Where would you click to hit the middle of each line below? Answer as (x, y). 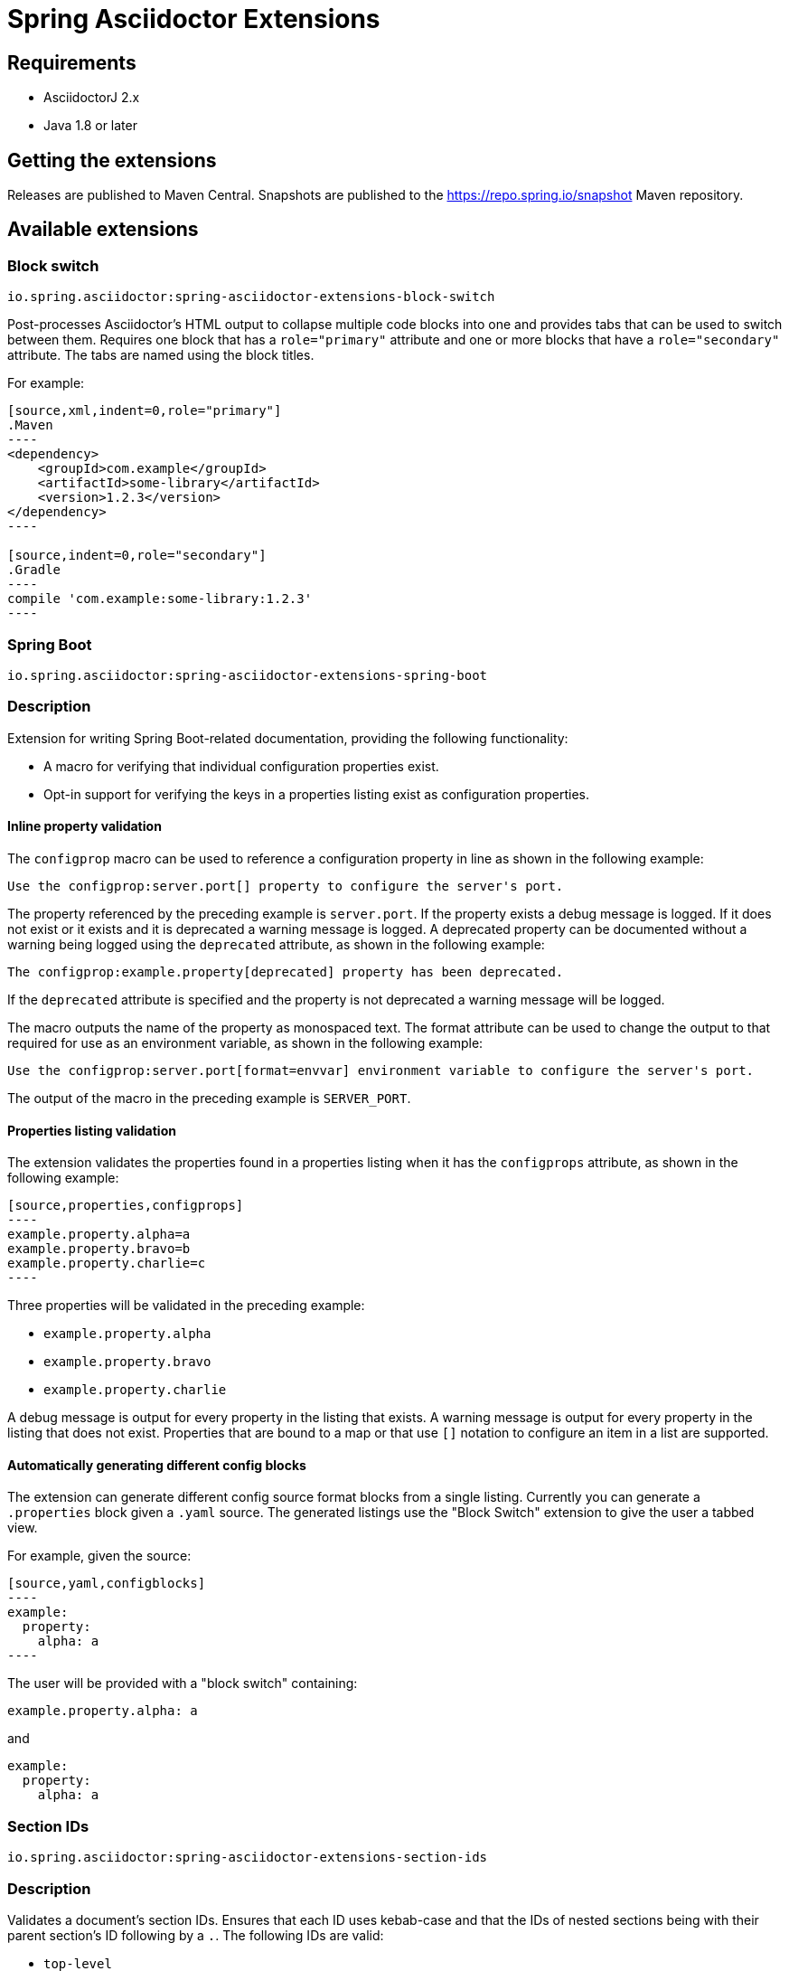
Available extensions (103, 230)
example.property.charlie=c (107, 1264)
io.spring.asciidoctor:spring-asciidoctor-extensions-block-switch (251, 297)
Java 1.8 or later (90, 126)
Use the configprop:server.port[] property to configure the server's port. (286, 886)
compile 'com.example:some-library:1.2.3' (160, 599)
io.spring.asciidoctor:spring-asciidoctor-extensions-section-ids (248, 1858)
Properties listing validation (92, 1130)
